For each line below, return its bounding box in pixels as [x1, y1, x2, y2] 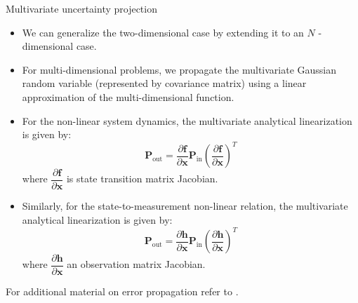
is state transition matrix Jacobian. [66, 171, 218, 186]
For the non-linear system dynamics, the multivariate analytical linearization [22, 113, 352, 128]
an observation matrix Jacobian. [67, 257, 206, 271]
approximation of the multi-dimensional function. [22, 89, 234, 104]
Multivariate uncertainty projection [6, 1, 157, 15]
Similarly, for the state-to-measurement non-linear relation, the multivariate [22, 198, 348, 213]
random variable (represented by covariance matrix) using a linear [22, 76, 307, 90]
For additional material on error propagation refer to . [6, 284, 239, 299]
